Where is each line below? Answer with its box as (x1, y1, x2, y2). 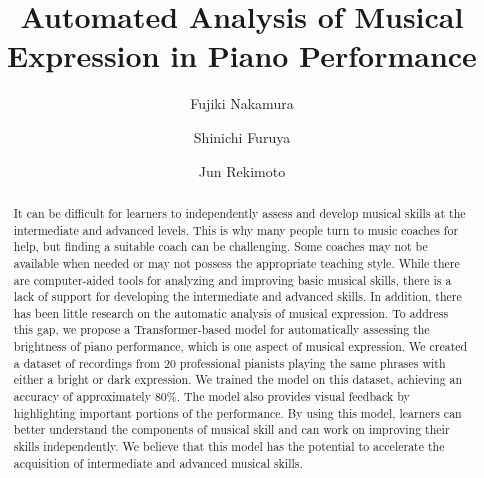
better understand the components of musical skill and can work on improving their (13, 421, 450, 438)
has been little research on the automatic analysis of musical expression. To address (13, 304, 449, 321)
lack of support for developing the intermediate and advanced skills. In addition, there (13, 288, 462, 305)
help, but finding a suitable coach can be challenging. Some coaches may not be (13, 238, 428, 255)
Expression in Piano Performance (7, 35, 477, 76)
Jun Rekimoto (198, 160, 286, 181)
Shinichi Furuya (193, 126, 291, 147)
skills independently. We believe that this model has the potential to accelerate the (13, 438, 445, 455)
